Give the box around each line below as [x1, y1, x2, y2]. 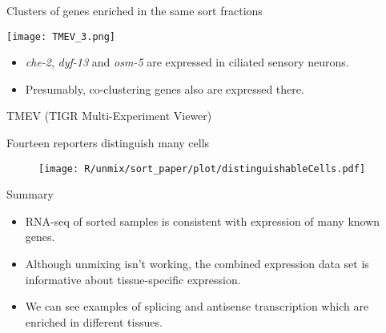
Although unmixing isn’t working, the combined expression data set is [25, 255, 369, 272]
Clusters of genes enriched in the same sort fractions [6, 2, 263, 18]
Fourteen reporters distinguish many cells [6, 134, 210, 151]
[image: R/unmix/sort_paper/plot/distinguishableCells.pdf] [38, 162, 366, 175]
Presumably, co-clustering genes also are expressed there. [25, 80, 304, 97]
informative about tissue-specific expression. [25, 271, 241, 287]
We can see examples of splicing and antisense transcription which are [25, 298, 369, 315]
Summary [6, 186, 54, 203]
